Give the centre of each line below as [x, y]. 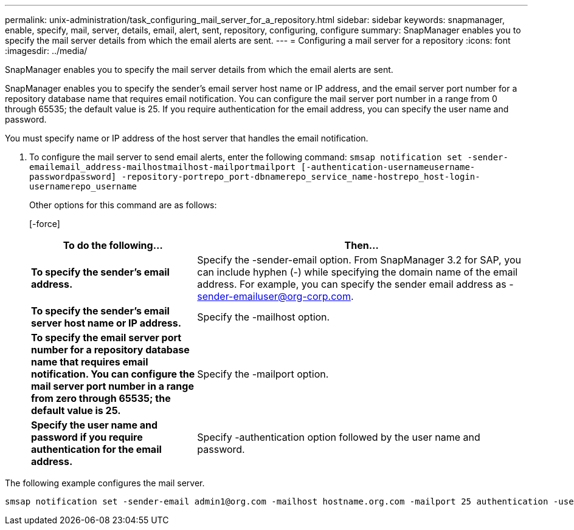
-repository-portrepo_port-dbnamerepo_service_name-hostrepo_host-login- [301, 177]
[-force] [45, 224]
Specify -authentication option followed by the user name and [339, 437]
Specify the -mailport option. [263, 374]
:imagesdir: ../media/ [46, 51]
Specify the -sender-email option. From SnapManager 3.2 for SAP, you [359, 260]
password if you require [87, 437]
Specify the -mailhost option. [264, 317]
